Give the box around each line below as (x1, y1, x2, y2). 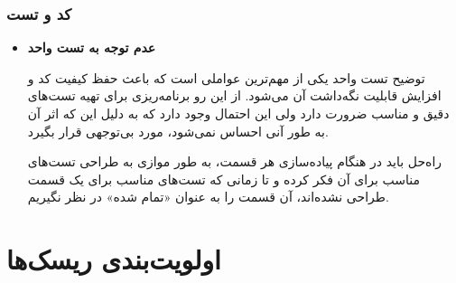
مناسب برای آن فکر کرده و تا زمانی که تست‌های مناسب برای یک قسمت (27, 169, 420, 188)
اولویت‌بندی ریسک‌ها (6, 241, 221, 278)
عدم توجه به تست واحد (27, 38, 156, 57)
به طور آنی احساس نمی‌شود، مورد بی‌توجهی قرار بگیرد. (27, 121, 329, 140)
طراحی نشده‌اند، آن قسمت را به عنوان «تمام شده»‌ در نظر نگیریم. (27, 187, 389, 206)
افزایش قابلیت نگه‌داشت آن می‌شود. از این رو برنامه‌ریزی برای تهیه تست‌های (27, 86, 442, 105)
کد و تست (6, 2, 72, 24)
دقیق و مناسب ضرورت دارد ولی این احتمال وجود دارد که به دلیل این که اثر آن (27, 104, 450, 122)
